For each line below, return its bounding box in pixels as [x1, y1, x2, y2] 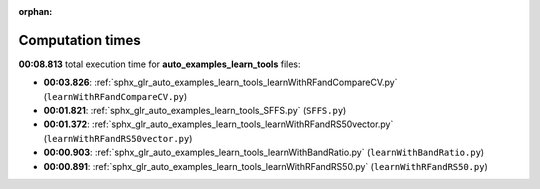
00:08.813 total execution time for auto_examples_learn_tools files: [18, 58, 301, 70]
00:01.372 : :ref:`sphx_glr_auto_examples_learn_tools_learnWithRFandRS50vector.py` [43, 118, 394, 130]
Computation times [18, 31, 141, 49]
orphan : [18, 6, 53, 17]
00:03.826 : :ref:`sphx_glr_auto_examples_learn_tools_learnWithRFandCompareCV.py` [43, 76, 398, 89]
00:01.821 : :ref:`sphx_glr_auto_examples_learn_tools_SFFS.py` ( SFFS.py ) [43, 105, 347, 117]
